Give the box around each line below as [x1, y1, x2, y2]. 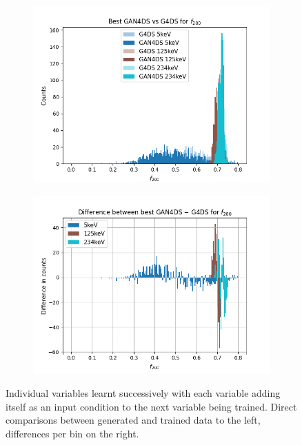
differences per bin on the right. [6, 426, 139, 440]
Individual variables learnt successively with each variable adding [6, 386, 281, 400]
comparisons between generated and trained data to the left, [6, 413, 261, 427]
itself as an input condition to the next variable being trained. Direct [6, 399, 297, 413]
